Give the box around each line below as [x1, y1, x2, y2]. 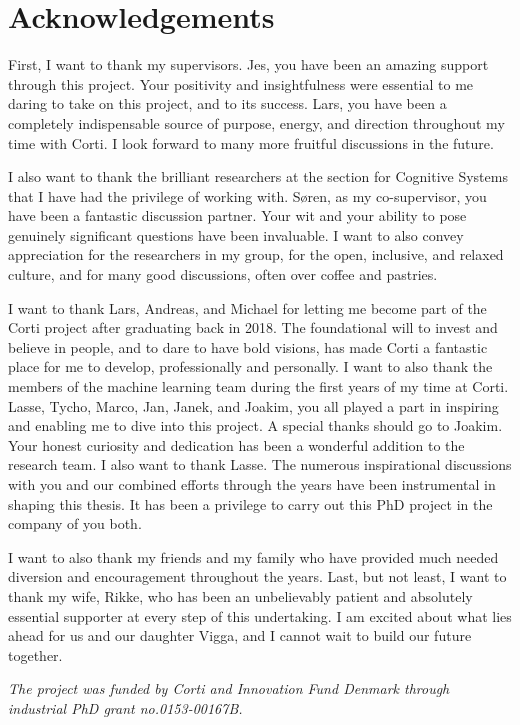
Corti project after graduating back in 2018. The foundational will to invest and [8, 317, 498, 338]
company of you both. [8, 513, 142, 534]
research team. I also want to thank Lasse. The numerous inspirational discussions [8, 454, 512, 475]
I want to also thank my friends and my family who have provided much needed [8, 546, 499, 567]
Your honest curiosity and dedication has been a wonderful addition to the [8, 434, 465, 455]
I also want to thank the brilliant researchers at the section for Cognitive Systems [8, 166, 508, 187]
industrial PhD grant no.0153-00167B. [8, 697, 243, 718]
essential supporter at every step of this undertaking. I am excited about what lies [8, 605, 512, 626]
